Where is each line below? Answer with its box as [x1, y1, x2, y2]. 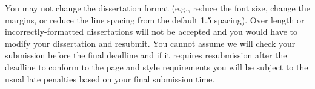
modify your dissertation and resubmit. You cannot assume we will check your [5, 37, 296, 49]
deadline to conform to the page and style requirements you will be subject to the [5, 60, 308, 73]
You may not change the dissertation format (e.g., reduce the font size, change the [5, 2, 310, 14]
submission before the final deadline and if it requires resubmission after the [5, 49, 287, 61]
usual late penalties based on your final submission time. [5, 72, 215, 85]
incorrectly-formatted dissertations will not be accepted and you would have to [5, 25, 297, 38]
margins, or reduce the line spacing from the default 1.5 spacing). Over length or [5, 13, 305, 26]
